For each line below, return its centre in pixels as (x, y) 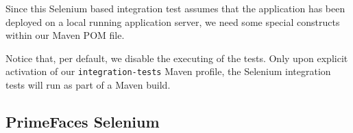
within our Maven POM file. (65, 35)
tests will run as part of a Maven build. (88, 85)
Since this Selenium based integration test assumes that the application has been (175, 8)
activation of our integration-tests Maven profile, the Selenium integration (168, 71)
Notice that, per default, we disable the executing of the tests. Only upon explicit (177, 58)
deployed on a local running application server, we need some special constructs (173, 21)
